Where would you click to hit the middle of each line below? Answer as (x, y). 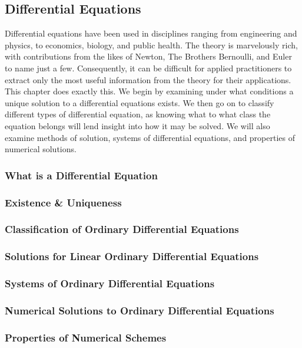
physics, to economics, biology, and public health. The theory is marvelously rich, (151, 45)
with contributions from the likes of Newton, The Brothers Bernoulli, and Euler (148, 56)
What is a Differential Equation (81, 175)
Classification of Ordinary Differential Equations (122, 229)
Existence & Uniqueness (63, 202)
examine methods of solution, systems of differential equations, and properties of (150, 137)
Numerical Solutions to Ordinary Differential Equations (140, 310)
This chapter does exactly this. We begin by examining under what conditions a (149, 91)
